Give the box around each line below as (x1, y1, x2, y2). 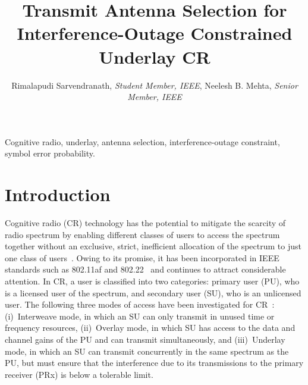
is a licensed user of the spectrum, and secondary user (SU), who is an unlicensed (5, 286, 301, 299)
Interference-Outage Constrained (17, 21, 293, 45)
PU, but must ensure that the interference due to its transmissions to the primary (5, 356, 304, 369)
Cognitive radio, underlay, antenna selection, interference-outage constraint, (5, 135, 280, 148)
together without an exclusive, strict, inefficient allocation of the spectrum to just (5, 240, 301, 252)
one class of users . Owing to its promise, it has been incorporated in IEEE (5, 251, 279, 264)
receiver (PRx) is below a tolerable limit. (5, 368, 153, 380)
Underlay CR (99, 44, 210, 68)
